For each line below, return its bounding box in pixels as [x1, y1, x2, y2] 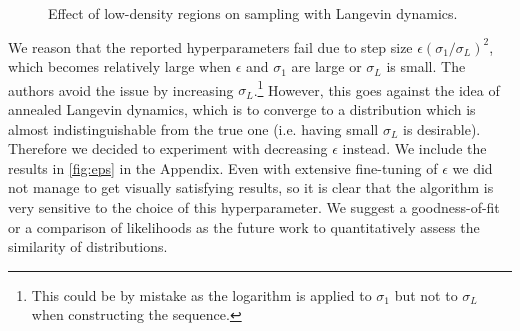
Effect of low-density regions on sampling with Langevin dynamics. [48, 3, 458, 23]
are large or [291, 56, 362, 77]
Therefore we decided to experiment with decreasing [8, 138, 328, 159]
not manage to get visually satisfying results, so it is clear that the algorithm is [8, 177, 494, 198]
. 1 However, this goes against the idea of [253, 76, 500, 100]
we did [452, 157, 493, 178]
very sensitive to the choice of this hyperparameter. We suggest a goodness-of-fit [8, 197, 500, 217]
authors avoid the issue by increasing [8, 79, 234, 100]
